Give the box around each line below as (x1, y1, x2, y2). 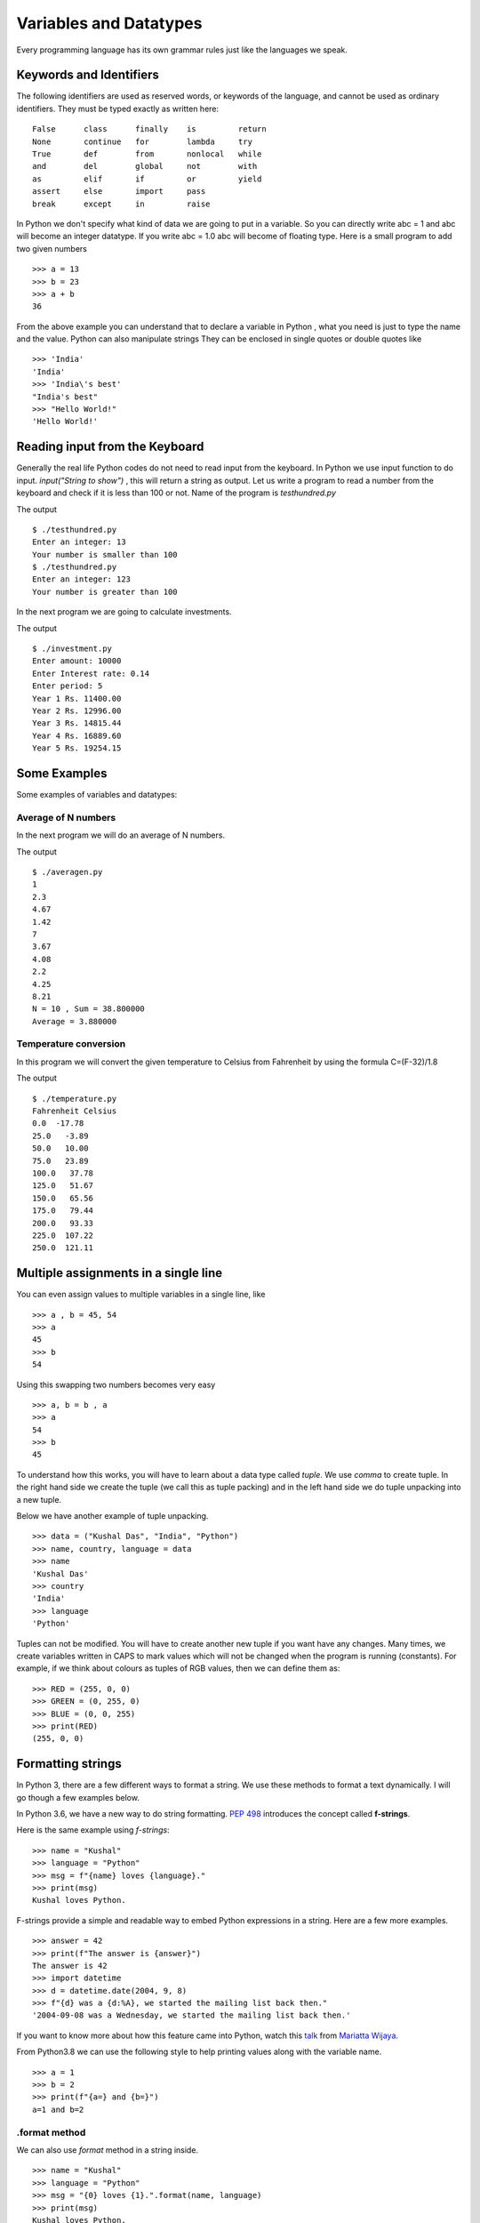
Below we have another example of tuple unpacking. (16, 1511, 209, 1521)
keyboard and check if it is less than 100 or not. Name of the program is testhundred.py (16, 487, 337, 498)
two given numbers (16, 243, 88, 253)
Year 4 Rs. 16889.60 (32, 730, 122, 741)
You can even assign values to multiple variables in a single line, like (16, 1289, 266, 1300)
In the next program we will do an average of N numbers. (16, 830, 226, 840)
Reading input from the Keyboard (16, 439, 204, 454)
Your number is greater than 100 (32, 587, 178, 597)
